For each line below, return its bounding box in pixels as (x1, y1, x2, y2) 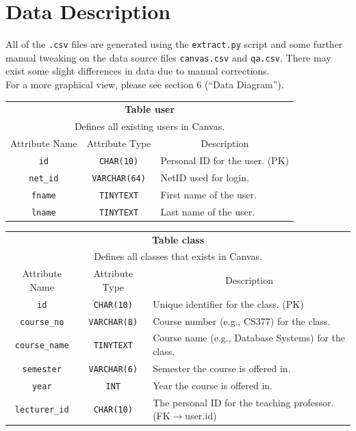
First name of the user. (160, 187, 257, 201)
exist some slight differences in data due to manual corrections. (5, 64, 270, 78)
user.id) (185, 408, 217, 423)
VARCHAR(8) (88, 317, 138, 327)
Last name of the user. (160, 204, 255, 218)
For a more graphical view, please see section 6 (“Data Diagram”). (5, 77, 284, 92)
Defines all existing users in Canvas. (74, 119, 225, 133)
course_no (20, 317, 64, 327)
